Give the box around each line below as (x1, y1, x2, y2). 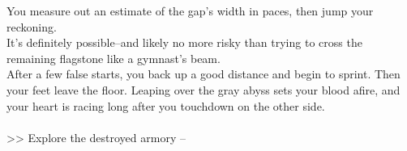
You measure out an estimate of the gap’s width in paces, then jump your (6, 2, 374, 19)
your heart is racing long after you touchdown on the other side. (6, 97, 325, 114)
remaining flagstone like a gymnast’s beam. (6, 49, 221, 66)
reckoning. (6, 18, 57, 35)
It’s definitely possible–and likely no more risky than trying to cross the (6, 34, 362, 51)
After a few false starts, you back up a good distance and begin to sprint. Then (6, 65, 401, 82)
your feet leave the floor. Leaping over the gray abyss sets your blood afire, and (6, 81, 401, 98)
